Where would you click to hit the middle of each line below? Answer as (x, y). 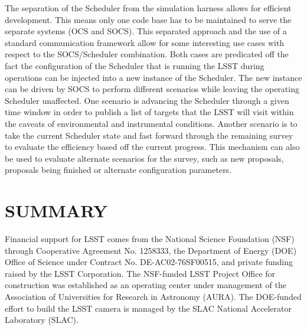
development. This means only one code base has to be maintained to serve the (148, 19)
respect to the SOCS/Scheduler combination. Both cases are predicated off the (147, 54)
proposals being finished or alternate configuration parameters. (118, 170)
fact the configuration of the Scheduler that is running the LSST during (135, 65)
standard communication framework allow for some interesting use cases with (145, 42)
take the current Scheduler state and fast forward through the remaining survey (149, 135)
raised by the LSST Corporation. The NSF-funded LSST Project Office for (140, 273)
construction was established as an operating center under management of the (146, 285)
